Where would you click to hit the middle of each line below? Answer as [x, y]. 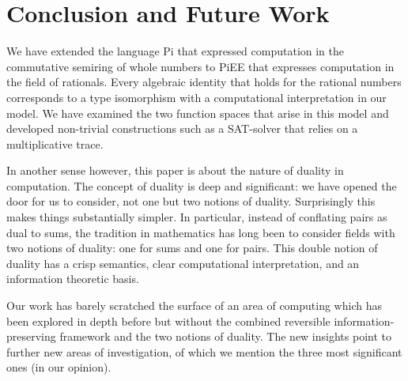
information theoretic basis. [73, 279]
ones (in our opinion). [59, 367]
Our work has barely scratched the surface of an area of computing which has [194, 306]
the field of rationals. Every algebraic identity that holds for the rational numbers [204, 82]
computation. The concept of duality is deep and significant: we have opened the [202, 185]
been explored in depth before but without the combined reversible [168, 321]
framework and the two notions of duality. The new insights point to [225, 336]
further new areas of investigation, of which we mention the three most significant [204, 351]
